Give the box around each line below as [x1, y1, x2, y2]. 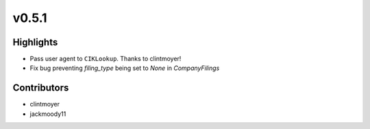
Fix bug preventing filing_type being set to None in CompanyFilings [29, 64, 220, 72]
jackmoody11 [29, 110, 66, 118]
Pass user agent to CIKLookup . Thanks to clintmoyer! [29, 55, 182, 63]
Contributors [12, 82, 69, 94]
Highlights [12, 36, 58, 48]
